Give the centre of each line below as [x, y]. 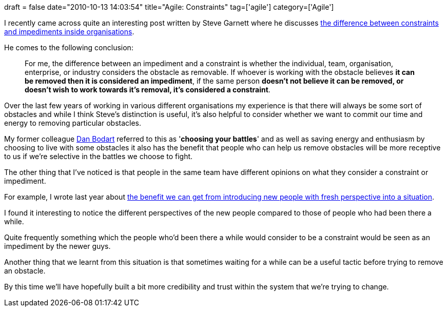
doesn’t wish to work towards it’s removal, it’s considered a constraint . [148, 90]
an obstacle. [25, 271]
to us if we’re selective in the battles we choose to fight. [99, 156]
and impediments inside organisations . [69, 32]
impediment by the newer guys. [57, 246]
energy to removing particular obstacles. [73, 123]
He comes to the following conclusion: [69, 47]
